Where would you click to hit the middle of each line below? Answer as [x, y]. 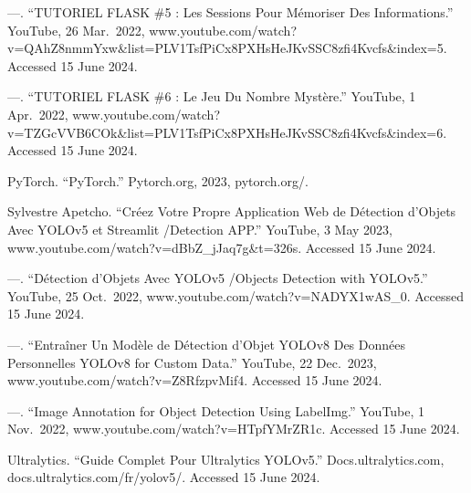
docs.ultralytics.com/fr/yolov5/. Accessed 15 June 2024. [164, 477]
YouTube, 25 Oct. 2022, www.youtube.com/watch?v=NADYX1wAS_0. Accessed [236, 295]
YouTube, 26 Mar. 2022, [76, 30]
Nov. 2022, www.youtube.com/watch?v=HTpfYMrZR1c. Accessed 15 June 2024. [234, 429]
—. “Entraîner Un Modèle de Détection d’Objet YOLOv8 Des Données [206, 344]
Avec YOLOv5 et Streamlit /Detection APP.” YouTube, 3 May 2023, [200, 229]
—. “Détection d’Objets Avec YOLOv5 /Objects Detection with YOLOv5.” [218, 278]
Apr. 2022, [38, 114]
